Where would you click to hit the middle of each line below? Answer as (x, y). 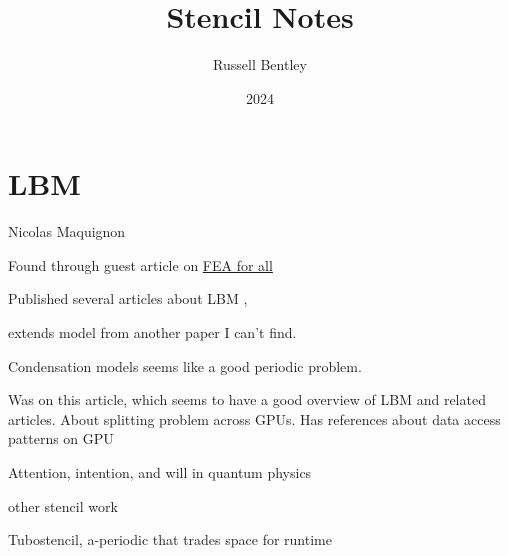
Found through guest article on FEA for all (140, 264)
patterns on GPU (61, 438)
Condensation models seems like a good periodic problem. (185, 365)
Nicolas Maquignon (67, 231)
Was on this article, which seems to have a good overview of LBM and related (247, 399)
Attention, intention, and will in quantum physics (160, 472)
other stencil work (63, 505)
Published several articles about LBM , (128, 298)
